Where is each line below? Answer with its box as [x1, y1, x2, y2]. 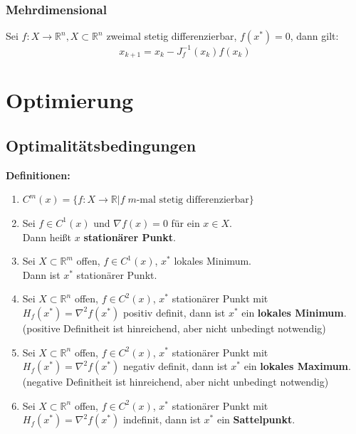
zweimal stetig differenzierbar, [106, 28, 237, 43]
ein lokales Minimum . [241, 305, 347, 319]
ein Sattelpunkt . [216, 412, 295, 427]
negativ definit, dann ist [122, 359, 228, 374]
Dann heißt [22, 229, 72, 244]
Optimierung [6, 85, 134, 115]
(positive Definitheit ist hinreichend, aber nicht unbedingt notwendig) [22, 320, 326, 335]
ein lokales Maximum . [244, 359, 351, 374]
